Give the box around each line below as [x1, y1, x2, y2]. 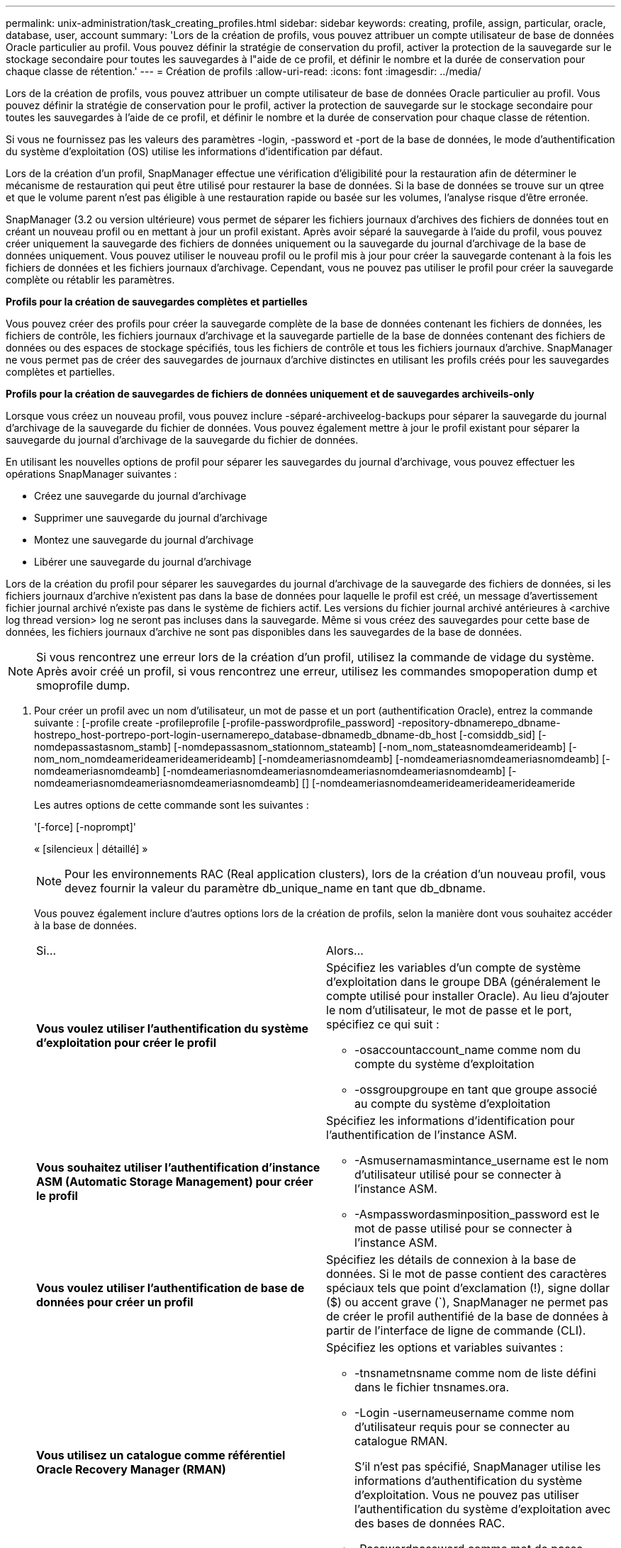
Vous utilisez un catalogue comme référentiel [36, 1448, 286, 1462]
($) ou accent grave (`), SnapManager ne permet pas [326, 1295, 608, 1309]
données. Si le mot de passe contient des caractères [326, 1267, 607, 1281]
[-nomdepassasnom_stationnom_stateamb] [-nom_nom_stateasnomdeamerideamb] [174, 741, 566, 753]
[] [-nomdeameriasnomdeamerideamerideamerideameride [301, 777, 576, 789]
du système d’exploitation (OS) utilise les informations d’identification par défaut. [6, 145, 383, 157]
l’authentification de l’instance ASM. [326, 1128, 517, 1142]
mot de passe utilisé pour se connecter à [354, 1221, 572, 1235]
